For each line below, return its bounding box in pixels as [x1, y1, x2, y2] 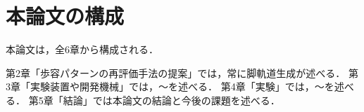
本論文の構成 [6, 1, 125, 30]
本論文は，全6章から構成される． [6, 42, 158, 57]
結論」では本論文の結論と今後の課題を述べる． [63, 92, 280, 107]
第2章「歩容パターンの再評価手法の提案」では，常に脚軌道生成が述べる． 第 [6, 65, 358, 80]
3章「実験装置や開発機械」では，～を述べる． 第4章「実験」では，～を [6, 79, 334, 94]
